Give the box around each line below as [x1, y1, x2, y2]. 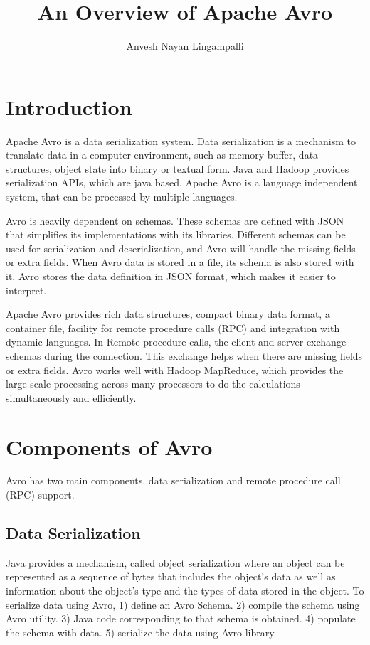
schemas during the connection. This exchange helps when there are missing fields [6, 348, 363, 363]
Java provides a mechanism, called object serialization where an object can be [6, 555, 345, 570]
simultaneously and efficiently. [6, 390, 137, 405]
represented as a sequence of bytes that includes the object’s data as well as [6, 569, 336, 584]
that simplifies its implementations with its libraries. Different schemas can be [6, 227, 346, 242]
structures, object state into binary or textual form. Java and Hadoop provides [6, 161, 349, 176]
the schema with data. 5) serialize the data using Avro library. [6, 624, 277, 639]
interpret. [6, 282, 47, 297]
